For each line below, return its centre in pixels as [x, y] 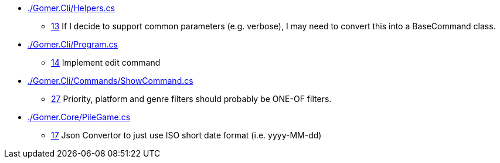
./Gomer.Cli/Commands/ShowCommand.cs [110, 81]
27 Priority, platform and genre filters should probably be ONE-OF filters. [191, 99]
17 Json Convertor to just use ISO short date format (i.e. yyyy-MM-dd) [186, 135]
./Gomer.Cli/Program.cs [73, 44]
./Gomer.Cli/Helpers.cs [71, 8]
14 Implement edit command [106, 62]
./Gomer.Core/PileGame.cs [79, 117]
